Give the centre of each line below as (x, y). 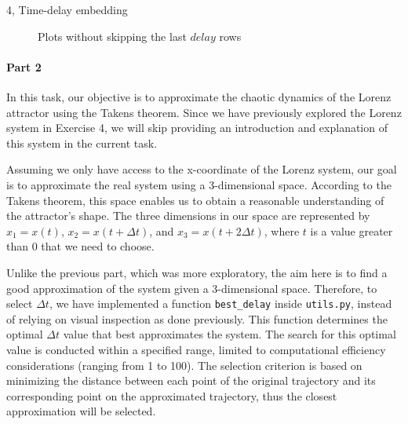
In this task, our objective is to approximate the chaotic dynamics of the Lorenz (199, 96)
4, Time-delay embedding (67, 9)
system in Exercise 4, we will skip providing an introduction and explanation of (197, 128)
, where (282, 230)
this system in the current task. (82, 143)
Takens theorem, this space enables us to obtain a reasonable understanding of (195, 200)
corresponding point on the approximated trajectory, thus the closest (172, 395)
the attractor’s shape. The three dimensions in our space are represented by (188, 216)
